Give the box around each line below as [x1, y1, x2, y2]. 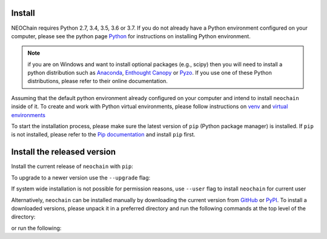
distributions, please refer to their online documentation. [27, 78, 168, 85]
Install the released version [11, 147, 116, 157]
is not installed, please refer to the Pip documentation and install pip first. [11, 131, 196, 138]
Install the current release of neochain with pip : [11, 163, 133, 170]
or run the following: [11, 224, 62, 232]
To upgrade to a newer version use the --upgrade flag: [11, 173, 151, 181]
